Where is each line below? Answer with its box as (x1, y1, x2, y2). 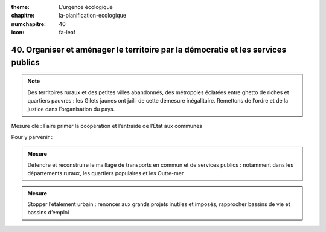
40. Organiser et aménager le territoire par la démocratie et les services (11, 44, 287, 54)
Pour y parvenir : (11, 134, 53, 141)
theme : (11, 4, 30, 10)
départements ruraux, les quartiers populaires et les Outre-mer (27, 170, 184, 177)
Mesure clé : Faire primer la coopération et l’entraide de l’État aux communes (11, 122, 202, 129)
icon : (11, 29, 25, 36)
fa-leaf (59, 29, 75, 36)
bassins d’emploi (27, 209, 69, 216)
